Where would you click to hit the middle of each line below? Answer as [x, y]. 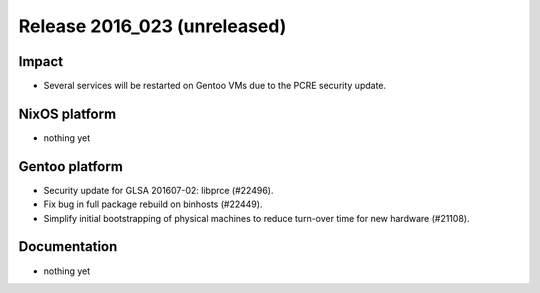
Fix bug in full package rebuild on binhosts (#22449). [153, 204]
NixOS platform [67, 113]
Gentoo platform [71, 166]
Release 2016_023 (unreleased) [152, 26]
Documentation [68, 246]
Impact [41, 61]
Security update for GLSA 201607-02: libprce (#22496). [158, 190]
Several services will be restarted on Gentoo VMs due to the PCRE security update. [215, 86]
